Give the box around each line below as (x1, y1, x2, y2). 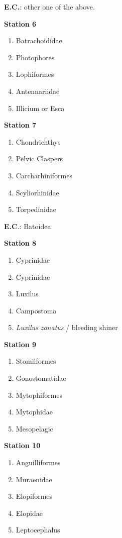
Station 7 (4, 120, 37, 130)
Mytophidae (16, 406, 53, 417)
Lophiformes (16, 69, 54, 79)
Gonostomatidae (16, 373, 66, 383)
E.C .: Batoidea (4, 221, 51, 231)
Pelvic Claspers (16, 153, 63, 164)
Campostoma (16, 305, 57, 315)
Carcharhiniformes (16, 170, 73, 180)
